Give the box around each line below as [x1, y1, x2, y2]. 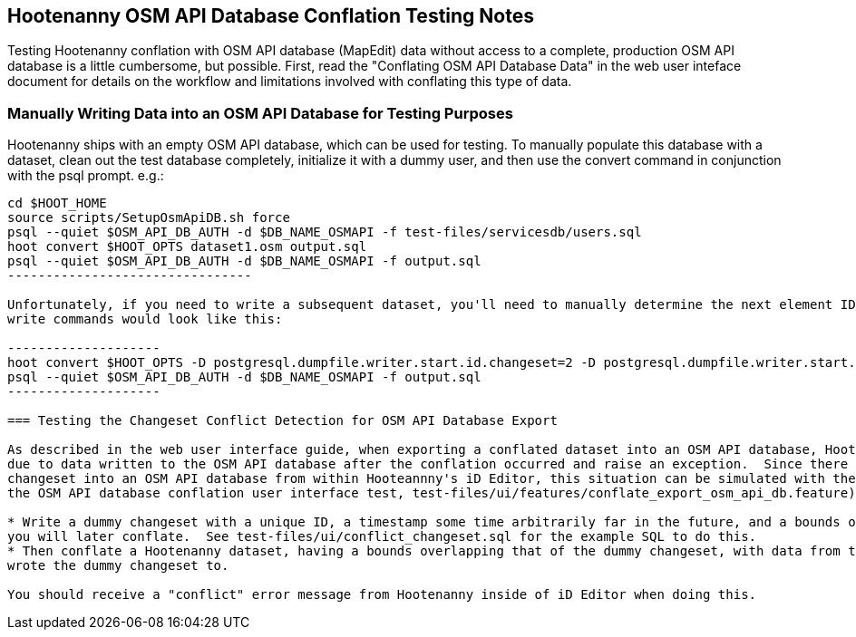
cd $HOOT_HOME [7, 196, 107, 211]
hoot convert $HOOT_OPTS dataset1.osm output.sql [7, 239, 367, 255]
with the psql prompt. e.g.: [7, 168, 164, 184]
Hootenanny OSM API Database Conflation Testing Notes [7, 5, 534, 27]
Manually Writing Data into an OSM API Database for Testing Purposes [7, 103, 513, 122]
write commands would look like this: [7, 312, 283, 327]
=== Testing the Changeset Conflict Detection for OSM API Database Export [7, 413, 558, 429]
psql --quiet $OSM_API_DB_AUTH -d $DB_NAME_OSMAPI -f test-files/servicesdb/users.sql [7, 225, 642, 240]
